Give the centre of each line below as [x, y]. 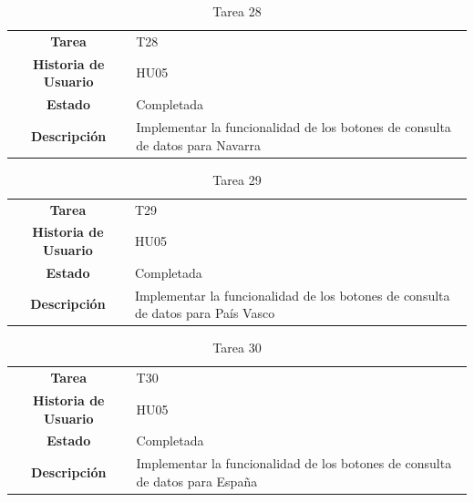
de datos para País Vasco [205, 313]
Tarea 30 [237, 348]
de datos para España [197, 481]
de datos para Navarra [198, 144]
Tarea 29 [237, 179]
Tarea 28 [237, 11]
